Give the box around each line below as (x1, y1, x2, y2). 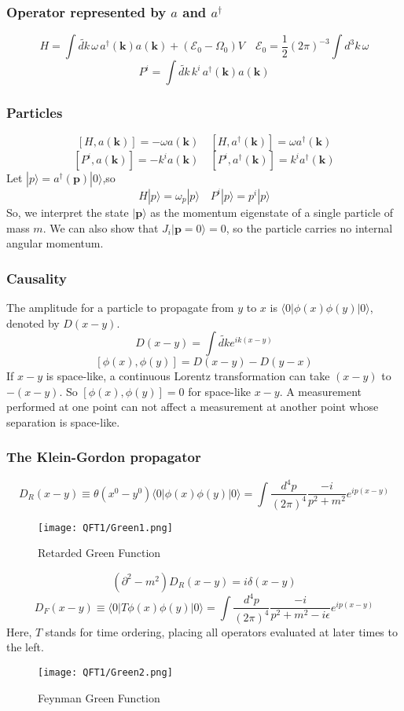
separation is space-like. (6, 413, 120, 430)
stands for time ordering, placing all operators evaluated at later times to (45, 623, 398, 640)
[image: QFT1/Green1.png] (38, 522, 173, 533)
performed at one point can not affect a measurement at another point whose (6, 398, 379, 415)
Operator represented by (6, 2, 167, 21)
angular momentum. (6, 235, 104, 251)
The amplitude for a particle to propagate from (6, 299, 234, 315)
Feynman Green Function (38, 689, 160, 706)
